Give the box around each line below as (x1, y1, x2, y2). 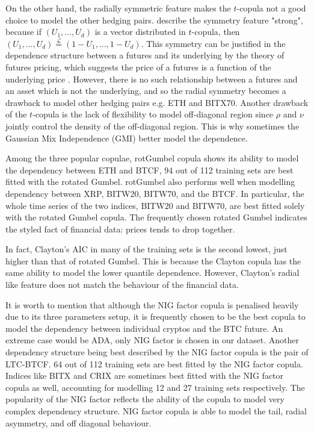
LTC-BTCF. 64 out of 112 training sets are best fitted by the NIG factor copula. (5, 357, 303, 370)
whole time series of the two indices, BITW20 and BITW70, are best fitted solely (5, 199, 305, 211)
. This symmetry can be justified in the (141, 37, 286, 49)
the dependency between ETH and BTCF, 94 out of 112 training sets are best (5, 163, 294, 176)
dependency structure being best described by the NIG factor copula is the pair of (5, 346, 309, 358)
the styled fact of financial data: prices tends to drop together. (5, 222, 235, 235)
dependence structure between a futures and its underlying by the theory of (5, 49, 285, 61)
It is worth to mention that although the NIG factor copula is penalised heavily (5, 298, 299, 311)
